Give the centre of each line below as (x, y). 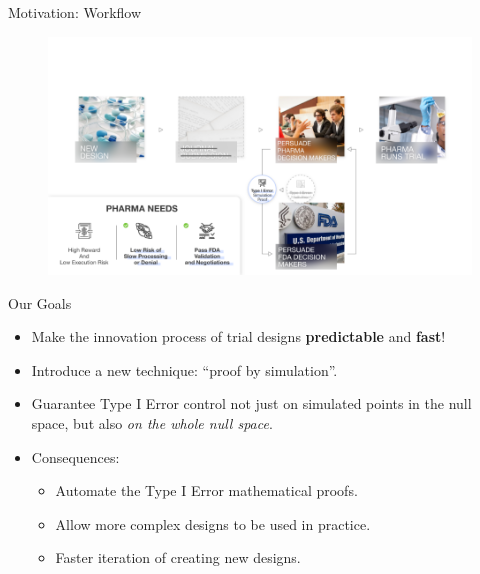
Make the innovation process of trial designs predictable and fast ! (238, 336)
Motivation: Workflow (75, 12)
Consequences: (75, 456)
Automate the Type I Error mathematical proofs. (206, 490)
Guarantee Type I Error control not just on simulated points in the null (251, 403)
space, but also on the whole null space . (152, 423)
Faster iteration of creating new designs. (178, 557)
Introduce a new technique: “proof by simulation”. (184, 369)
